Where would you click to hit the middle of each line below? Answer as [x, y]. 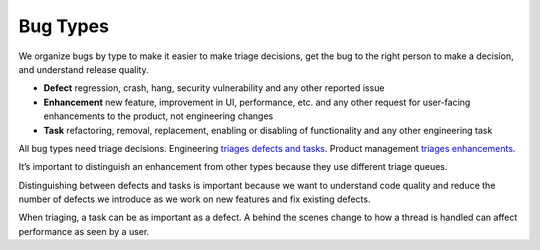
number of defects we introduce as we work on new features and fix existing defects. [194, 199]
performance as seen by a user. [84, 231]
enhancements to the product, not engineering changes [158, 116]
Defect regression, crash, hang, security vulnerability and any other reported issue [214, 88]
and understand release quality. [83, 69]
